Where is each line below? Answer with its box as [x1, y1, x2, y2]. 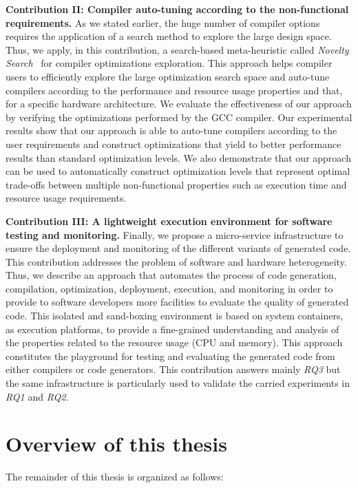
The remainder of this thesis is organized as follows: [6, 469, 224, 484]
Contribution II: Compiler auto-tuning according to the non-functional [6, 2, 349, 16]
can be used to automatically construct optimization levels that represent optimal [6, 164, 350, 178]
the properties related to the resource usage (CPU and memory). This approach [6, 335, 343, 350]
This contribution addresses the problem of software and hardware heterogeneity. [6, 254, 347, 268]
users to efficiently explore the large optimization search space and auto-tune [6, 69, 330, 83]
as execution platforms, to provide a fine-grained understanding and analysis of [6, 321, 339, 336]
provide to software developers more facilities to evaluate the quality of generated [6, 295, 349, 309]
